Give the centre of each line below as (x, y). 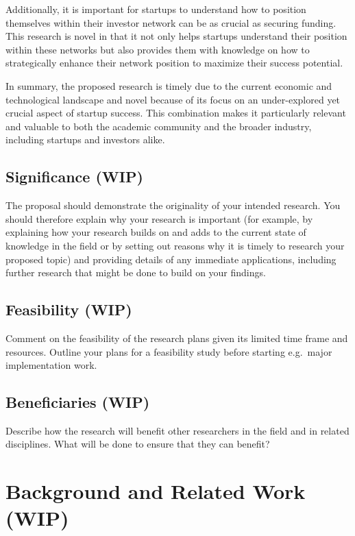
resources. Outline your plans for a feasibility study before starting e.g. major (169, 351)
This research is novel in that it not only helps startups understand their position (176, 36)
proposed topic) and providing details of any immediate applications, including (171, 259)
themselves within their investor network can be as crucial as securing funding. (171, 22)
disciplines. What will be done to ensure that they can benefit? (138, 444)
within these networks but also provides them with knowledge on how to (158, 49)
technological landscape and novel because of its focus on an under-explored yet (173, 99)
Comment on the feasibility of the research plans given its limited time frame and (177, 338)
